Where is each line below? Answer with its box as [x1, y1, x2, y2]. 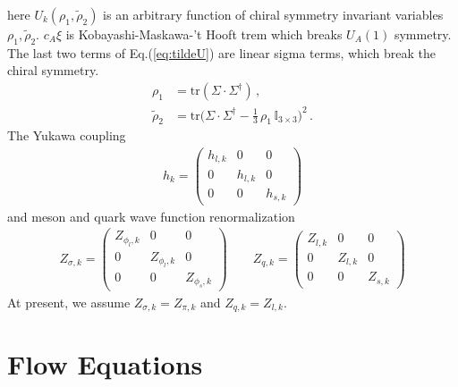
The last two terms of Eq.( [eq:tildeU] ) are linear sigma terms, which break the [7, 43, 437, 62]
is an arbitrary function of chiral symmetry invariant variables [103, 5, 444, 23]
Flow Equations [7, 346, 203, 383]
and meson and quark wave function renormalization [7, 206, 295, 225]
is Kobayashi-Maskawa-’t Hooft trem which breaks [65, 25, 343, 43]
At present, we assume [7, 292, 131, 311]
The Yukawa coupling [7, 126, 126, 145]
